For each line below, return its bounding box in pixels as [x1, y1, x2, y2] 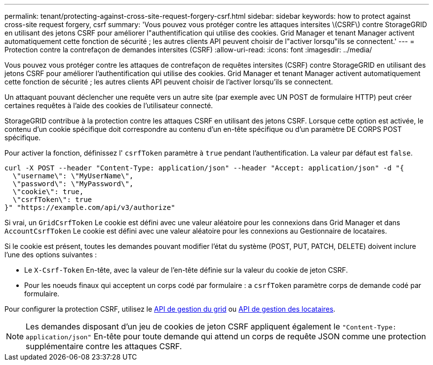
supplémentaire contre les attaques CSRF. [26, 341, 182, 351]
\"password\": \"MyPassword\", [12, 180, 134, 188]
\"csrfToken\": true [12, 196, 92, 203]
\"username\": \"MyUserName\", [12, 172, 134, 180]
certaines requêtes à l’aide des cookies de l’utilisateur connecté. [4, 101, 213, 110]
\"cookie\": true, [12, 188, 84, 196]
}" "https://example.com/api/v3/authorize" [4, 203, 175, 211]
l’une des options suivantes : [4, 250, 97, 259]
